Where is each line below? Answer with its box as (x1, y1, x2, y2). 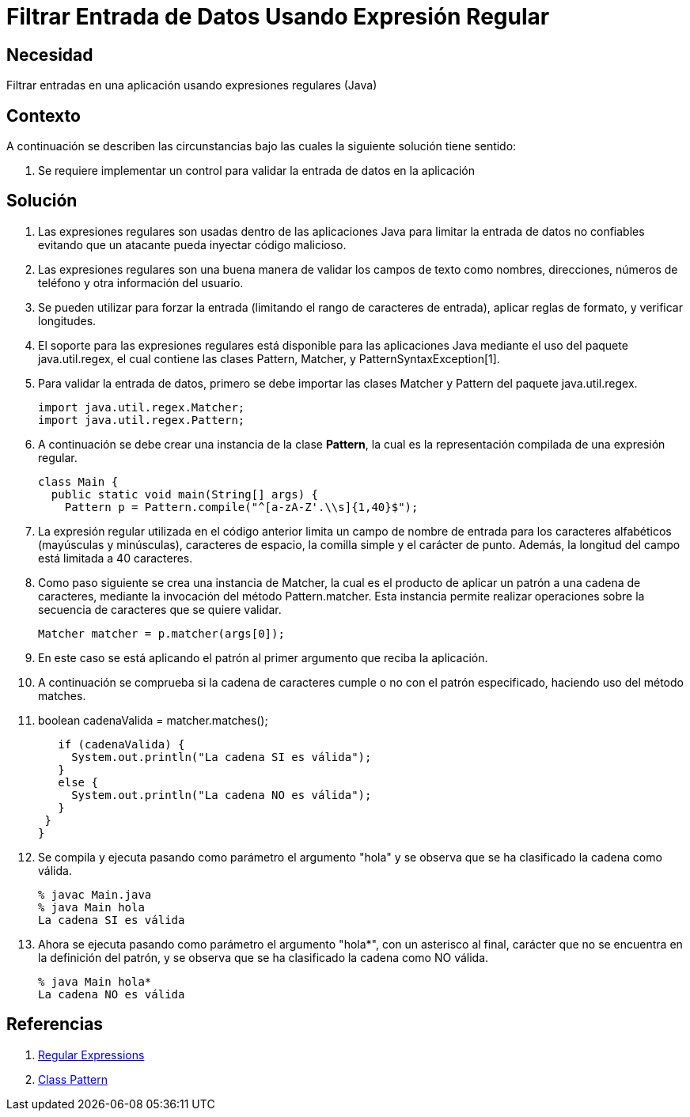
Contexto (6, 105, 81, 126)
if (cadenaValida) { (58, 737, 185, 751)
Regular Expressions (38, 1047, 145, 1062)
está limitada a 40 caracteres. (38, 551, 193, 565)
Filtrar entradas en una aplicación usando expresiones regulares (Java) (6, 78, 377, 93)
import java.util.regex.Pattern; (38, 413, 245, 426)
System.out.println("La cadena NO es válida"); (71, 788, 372, 801)
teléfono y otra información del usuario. (38, 275, 244, 290)
